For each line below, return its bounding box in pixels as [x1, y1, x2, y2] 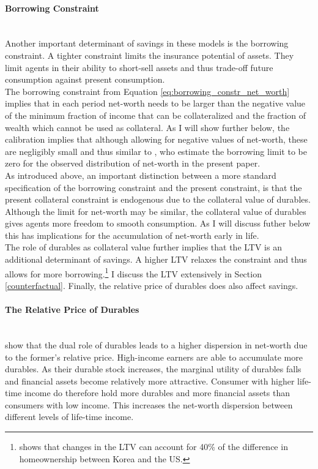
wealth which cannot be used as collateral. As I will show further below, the [5, 121, 290, 133]
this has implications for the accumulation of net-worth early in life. [5, 228, 259, 241]
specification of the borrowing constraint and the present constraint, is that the [5, 181, 302, 193]
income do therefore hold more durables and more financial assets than [24, 386, 290, 399]
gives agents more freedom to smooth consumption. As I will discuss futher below [5, 217, 311, 230]
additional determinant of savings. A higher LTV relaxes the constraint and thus [5, 253, 307, 266]
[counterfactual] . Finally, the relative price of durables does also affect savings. [5, 279, 298, 291]
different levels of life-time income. [5, 410, 134, 423]
